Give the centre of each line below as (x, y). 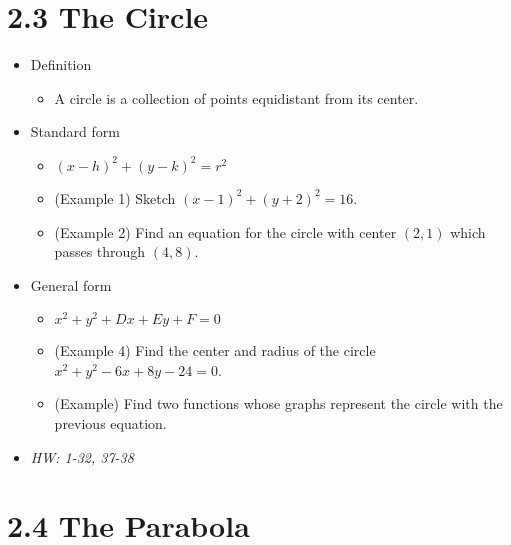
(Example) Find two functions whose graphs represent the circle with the (278, 403)
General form (71, 284)
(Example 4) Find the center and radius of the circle (215, 350)
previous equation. (110, 423)
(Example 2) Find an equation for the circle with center (225, 231)
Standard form (75, 131)
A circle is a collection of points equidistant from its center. (236, 97)
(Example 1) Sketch (115, 197)
